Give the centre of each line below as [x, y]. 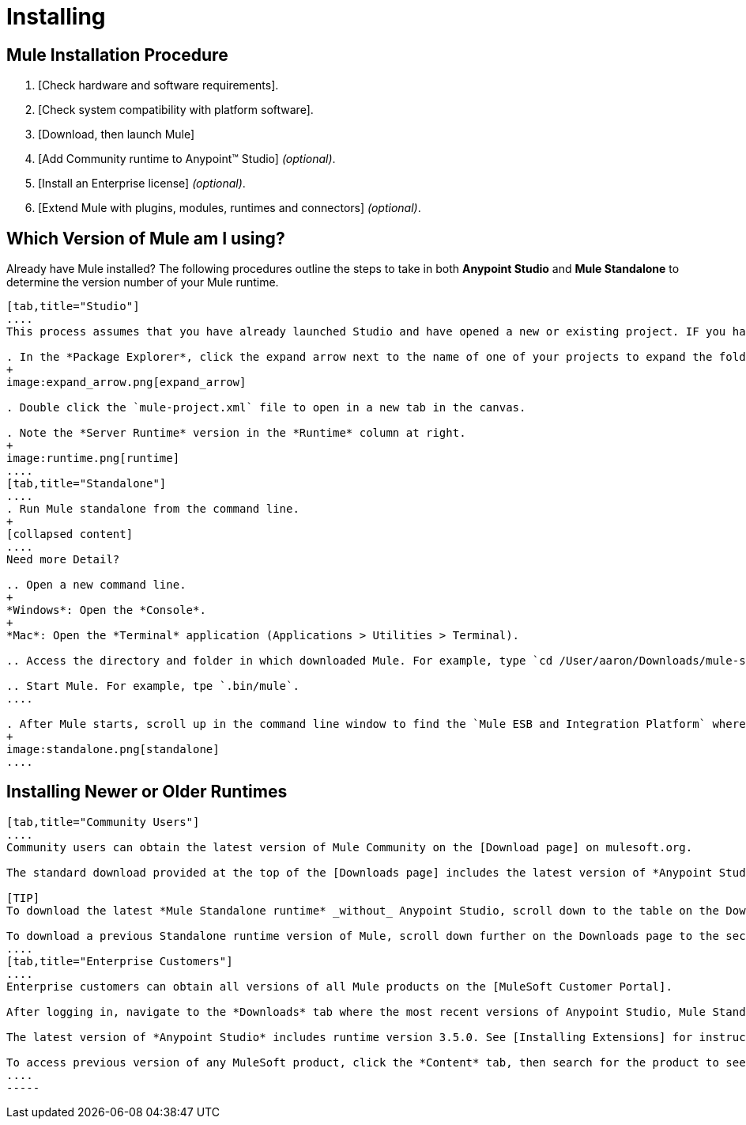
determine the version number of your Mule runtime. [143, 282]
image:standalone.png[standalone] [113, 750]
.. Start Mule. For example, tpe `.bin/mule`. [153, 686]
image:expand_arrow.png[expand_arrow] [126, 383]
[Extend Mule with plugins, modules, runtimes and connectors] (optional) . [230, 208]
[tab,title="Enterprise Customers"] [120, 961]
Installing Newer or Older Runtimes [147, 792]
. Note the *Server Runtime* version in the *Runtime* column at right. [236, 433]
